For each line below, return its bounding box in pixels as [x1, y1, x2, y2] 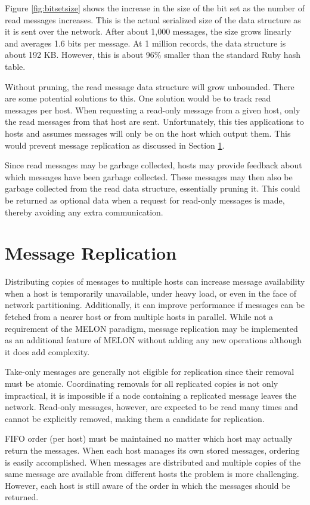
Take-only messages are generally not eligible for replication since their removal [5, 365, 294, 378]
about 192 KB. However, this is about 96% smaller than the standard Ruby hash [5, 48, 300, 61]
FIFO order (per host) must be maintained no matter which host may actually [5, 432, 293, 445]
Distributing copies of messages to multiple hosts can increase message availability [5, 275, 305, 288]
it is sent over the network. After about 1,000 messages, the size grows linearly [5, 25, 292, 38]
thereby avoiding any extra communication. [5, 205, 163, 218]
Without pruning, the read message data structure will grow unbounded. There [5, 80, 294, 93]
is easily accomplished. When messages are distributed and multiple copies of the [5, 455, 301, 468]
